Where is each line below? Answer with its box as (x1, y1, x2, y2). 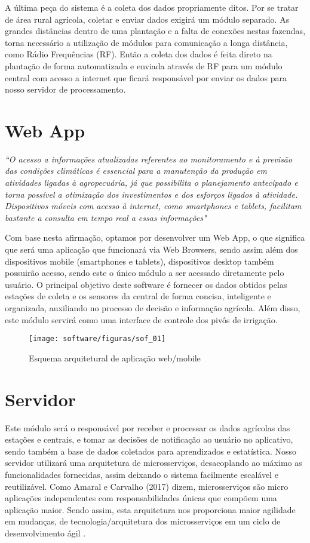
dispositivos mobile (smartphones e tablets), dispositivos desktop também (5, 254, 274, 267)
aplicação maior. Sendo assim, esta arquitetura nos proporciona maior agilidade (5, 503, 296, 516)
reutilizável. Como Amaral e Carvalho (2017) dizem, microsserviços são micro (5, 480, 288, 492)
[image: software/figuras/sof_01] (29, 335, 166, 343)
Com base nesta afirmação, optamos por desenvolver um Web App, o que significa (5, 231, 305, 244)
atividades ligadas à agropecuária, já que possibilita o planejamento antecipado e (5, 176, 298, 189)
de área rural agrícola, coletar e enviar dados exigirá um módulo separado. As (5, 13, 290, 25)
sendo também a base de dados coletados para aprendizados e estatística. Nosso (5, 444, 296, 457)
